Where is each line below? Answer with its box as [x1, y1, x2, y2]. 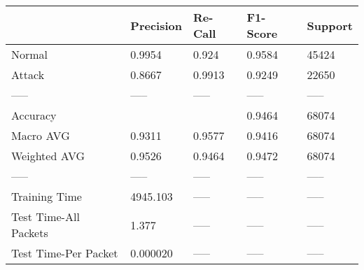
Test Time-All [11, 208, 80, 225]
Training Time [11, 188, 82, 204]
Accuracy [11, 107, 57, 123]
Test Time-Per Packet [11, 245, 118, 261]
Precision [130, 17, 182, 34]
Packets [11, 225, 48, 241]
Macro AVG [11, 127, 70, 143]
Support [307, 17, 353, 34]
